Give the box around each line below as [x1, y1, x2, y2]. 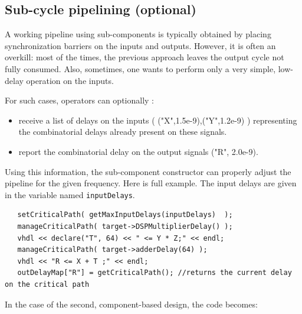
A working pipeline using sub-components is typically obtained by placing [5, 28, 271, 40]
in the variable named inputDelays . [5, 188, 135, 200]
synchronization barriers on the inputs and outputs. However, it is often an [5, 39, 276, 51]
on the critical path [5, 280, 90, 289]
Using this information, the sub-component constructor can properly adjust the [5, 165, 291, 177]
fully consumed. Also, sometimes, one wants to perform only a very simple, [5, 62, 276, 75]
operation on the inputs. [26, 74, 114, 86]
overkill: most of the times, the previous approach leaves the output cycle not [5, 51, 284, 63]
